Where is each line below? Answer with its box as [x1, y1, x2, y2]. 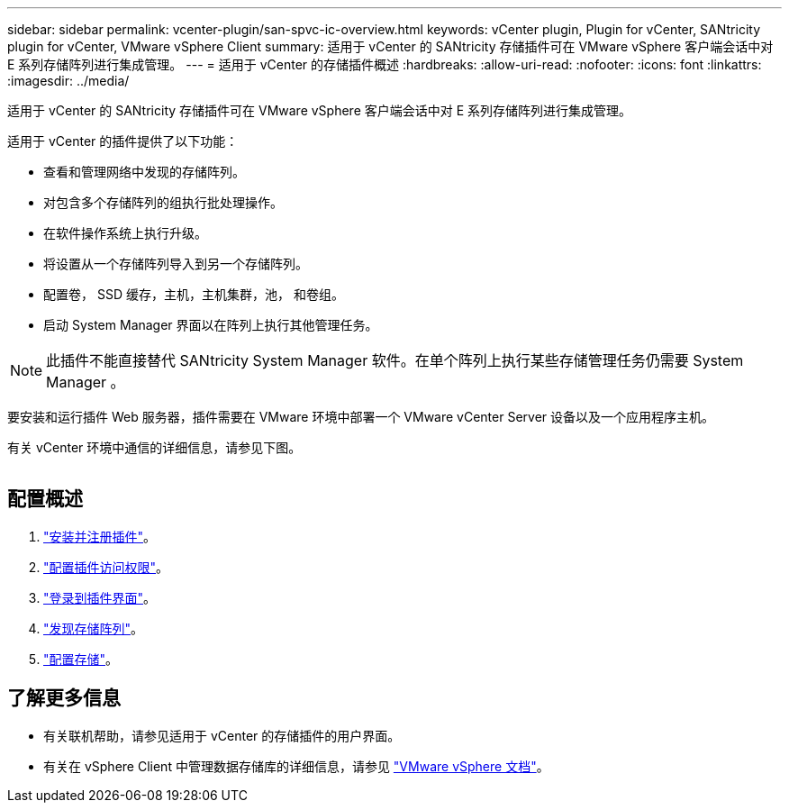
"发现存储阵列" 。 [43, 620, 144, 636]
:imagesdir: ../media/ [7, 73, 130, 88]
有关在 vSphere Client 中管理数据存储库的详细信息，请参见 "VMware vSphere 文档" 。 [43, 758, 549, 774]
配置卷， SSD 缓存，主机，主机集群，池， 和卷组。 [43, 287, 344, 302]
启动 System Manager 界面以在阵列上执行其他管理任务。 [43, 317, 378, 332]
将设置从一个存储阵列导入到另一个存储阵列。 [43, 256, 308, 271]
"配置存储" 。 [43, 651, 119, 667]
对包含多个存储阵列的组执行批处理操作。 [43, 195, 283, 210]
